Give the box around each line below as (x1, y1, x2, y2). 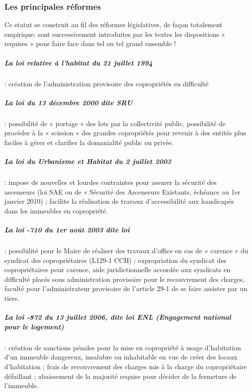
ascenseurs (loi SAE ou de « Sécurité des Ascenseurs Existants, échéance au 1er (4, 186, 240, 196)
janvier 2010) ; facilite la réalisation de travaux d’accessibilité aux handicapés (4, 196, 234, 206)
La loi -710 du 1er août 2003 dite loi (4, 225, 130, 235)
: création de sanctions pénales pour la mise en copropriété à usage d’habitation (4, 342, 241, 352)
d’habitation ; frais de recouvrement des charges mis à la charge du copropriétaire (4, 361, 247, 371)
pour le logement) (4, 321, 64, 331)
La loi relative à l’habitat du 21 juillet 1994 (4, 57, 153, 67)
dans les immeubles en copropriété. (4, 205, 108, 215)
